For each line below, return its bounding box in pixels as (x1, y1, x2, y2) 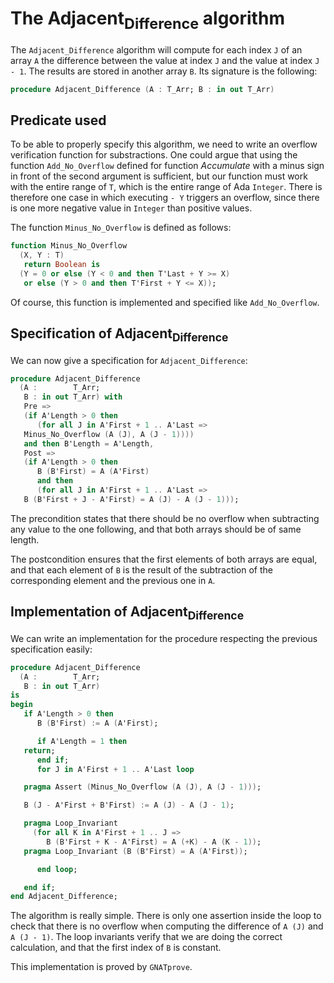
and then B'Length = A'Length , (23, 438, 155, 449)
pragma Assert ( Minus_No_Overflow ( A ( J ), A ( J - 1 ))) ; (23, 782, 262, 792)
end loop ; (36, 864, 78, 874)
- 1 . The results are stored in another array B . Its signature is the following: (10, 65, 318, 77)
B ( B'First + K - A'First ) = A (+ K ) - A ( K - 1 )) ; (46, 837, 262, 847)
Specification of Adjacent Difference (10, 325, 229, 345)
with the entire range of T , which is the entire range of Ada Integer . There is (10, 181, 323, 193)
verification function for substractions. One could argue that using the (10, 149, 298, 161)
